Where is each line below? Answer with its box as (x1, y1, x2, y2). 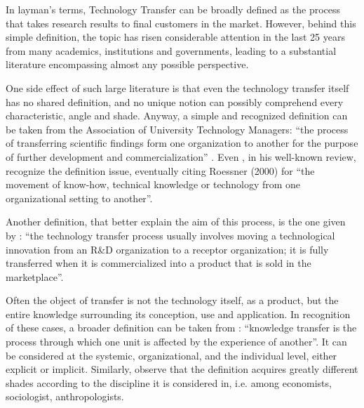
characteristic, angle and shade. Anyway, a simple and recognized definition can (6, 108, 348, 123)
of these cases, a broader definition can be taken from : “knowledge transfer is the (6, 320, 357, 335)
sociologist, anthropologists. (6, 389, 124, 404)
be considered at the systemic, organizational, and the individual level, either (6, 348, 337, 362)
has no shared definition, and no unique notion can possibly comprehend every (6, 94, 344, 109)
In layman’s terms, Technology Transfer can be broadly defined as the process (6, 2, 341, 16)
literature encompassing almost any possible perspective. (6, 57, 249, 72)
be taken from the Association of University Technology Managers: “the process (6, 121, 349, 136)
